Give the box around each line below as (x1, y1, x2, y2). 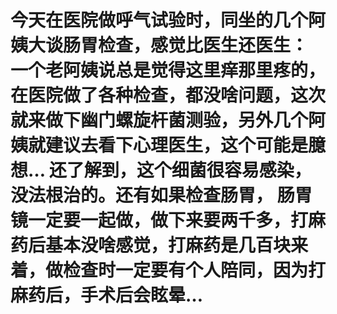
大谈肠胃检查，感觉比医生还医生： (28, 34, 309, 57)
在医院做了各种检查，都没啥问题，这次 (10, 84, 327, 107)
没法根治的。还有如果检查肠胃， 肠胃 (10, 184, 313, 207)
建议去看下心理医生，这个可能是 (45, 134, 309, 157)
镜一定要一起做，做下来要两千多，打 (10, 209, 309, 232)
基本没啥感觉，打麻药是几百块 (45, 234, 292, 257)
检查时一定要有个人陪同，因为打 (63, 259, 327, 282)
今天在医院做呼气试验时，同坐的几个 (10, 9, 309, 32)
